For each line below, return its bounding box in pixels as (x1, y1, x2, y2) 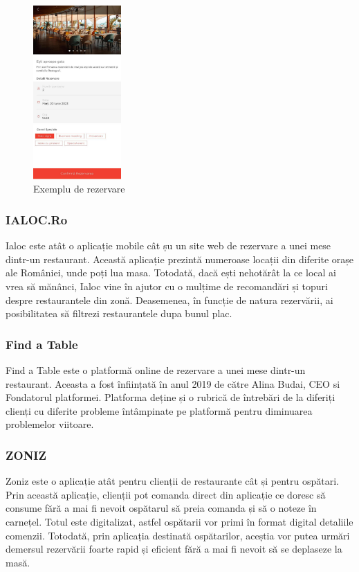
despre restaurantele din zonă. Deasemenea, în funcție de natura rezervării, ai (6, 292, 333, 307)
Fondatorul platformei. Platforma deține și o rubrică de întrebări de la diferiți (6, 390, 335, 404)
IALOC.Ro (6, 211, 68, 228)
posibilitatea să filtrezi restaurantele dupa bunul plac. (6, 306, 232, 321)
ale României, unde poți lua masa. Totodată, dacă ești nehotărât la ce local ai (6, 265, 336, 280)
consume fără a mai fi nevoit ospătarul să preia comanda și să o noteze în (6, 501, 317, 515)
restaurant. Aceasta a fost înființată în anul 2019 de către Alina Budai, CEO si (6, 376, 340, 391)
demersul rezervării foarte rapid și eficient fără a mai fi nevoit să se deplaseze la (6, 542, 342, 556)
